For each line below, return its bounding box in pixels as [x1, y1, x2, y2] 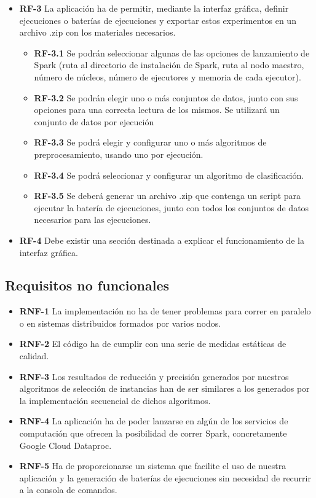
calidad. [19, 349, 49, 362]
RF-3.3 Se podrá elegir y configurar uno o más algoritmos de [34, 136, 267, 149]
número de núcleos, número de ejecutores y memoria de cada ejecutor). [34, 70, 301, 83]
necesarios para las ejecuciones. [34, 213, 151, 226]
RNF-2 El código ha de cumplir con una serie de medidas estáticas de [19, 337, 286, 350]
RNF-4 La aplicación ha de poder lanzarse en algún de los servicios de [19, 414, 288, 427]
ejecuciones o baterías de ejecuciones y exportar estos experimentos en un [19, 14, 296, 26]
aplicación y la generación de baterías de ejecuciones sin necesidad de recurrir [19, 471, 311, 484]
